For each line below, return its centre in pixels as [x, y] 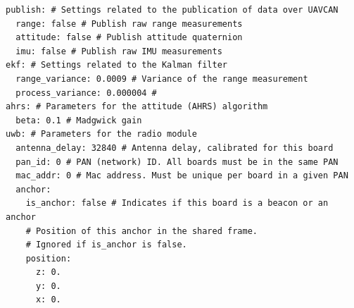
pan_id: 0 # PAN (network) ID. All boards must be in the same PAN [177, 162]
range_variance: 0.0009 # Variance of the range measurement [162, 79]
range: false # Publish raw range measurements [129, 24]
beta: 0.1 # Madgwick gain [79, 120]
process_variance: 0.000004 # [86, 93]
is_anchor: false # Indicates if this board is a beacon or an [177, 203]
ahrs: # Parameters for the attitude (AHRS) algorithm [137, 107]
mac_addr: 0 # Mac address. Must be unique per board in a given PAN [182, 176]
